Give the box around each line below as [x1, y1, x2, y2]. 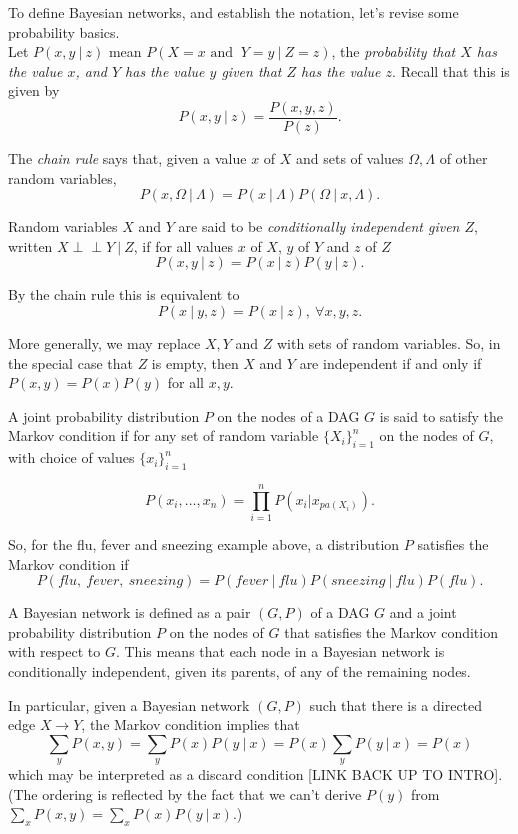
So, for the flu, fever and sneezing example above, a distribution [8, 534, 400, 555]
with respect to [8, 641, 101, 662]
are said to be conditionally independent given [178, 216, 460, 237]
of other [439, 148, 488, 169]
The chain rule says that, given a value [8, 148, 247, 169]
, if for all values [133, 235, 234, 256]
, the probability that [331, 41, 456, 62]
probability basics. [8, 21, 120, 42]
